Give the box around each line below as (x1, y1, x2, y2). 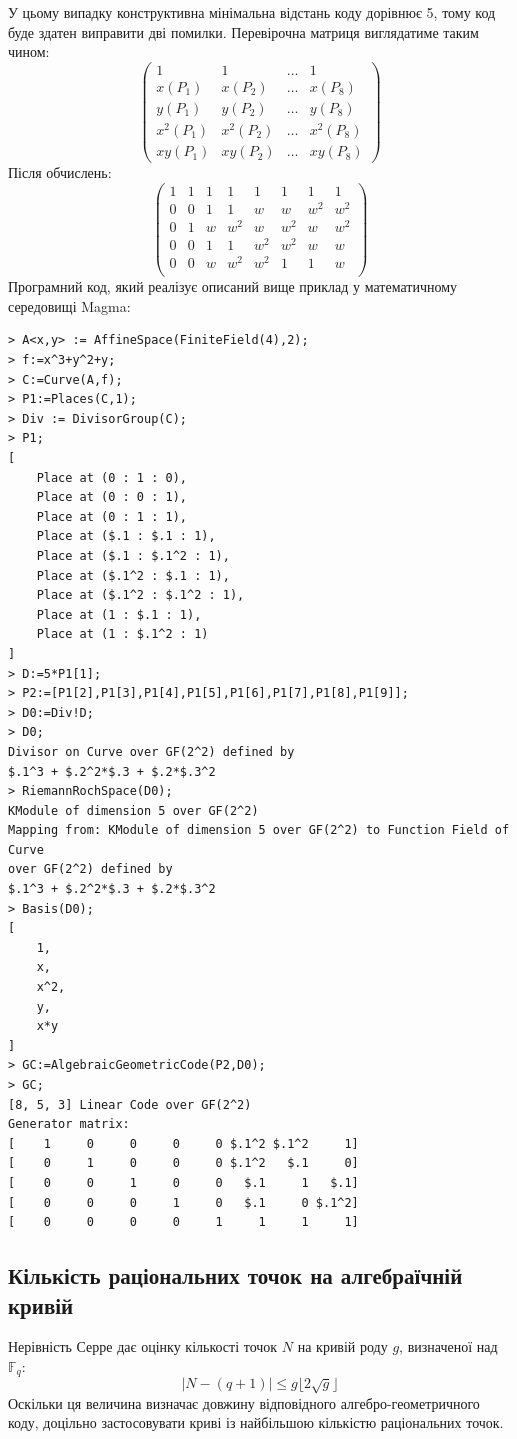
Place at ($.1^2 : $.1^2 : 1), (36, 588, 245, 603)
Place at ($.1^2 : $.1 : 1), (36, 568, 230, 583)
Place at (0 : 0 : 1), (36, 490, 187, 505)
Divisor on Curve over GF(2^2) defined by (8, 744, 295, 759)
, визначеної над (399, 1336, 498, 1357)
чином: (8, 41, 50, 62)
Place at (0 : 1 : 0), (36, 470, 187, 485)
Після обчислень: (8, 162, 112, 183)
